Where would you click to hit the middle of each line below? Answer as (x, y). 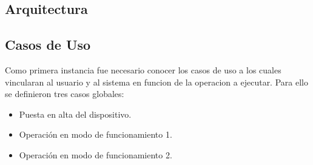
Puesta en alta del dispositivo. (75, 114)
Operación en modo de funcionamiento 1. (96, 134)
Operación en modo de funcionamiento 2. (96, 154)
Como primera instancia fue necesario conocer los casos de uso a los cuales (143, 69)
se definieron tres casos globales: (65, 94)
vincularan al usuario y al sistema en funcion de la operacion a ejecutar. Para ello (156, 82)
